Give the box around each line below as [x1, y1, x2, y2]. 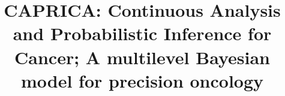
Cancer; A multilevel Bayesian [14, 44, 270, 69]
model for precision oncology [20, 68, 264, 92]
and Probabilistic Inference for [13, 21, 272, 46]
